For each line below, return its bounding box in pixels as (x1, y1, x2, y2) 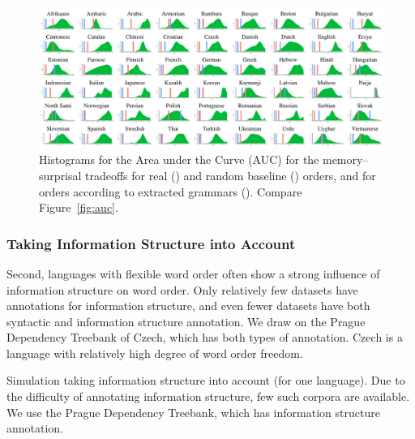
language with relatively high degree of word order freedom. (6, 344, 303, 361)
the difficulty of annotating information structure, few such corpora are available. (6, 388, 410, 405)
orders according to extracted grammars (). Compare (39, 183, 302, 200)
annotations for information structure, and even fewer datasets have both (6, 297, 370, 314)
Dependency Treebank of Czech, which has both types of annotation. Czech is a (6, 329, 403, 346)
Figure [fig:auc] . (39, 199, 118, 216)
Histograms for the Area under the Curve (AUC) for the (39, 151, 319, 168)
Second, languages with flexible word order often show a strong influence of (6, 265, 380, 282)
